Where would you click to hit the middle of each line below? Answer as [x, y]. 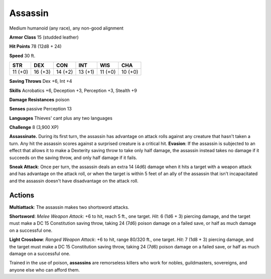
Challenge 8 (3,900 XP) [34, 127]
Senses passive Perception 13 [41, 109]
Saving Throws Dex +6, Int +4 [41, 81]
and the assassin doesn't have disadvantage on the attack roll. [74, 181]
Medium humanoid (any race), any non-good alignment [66, 28]
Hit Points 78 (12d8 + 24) [36, 46]
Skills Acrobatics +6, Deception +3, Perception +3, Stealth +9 [73, 90]
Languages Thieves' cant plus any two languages [61, 118]
